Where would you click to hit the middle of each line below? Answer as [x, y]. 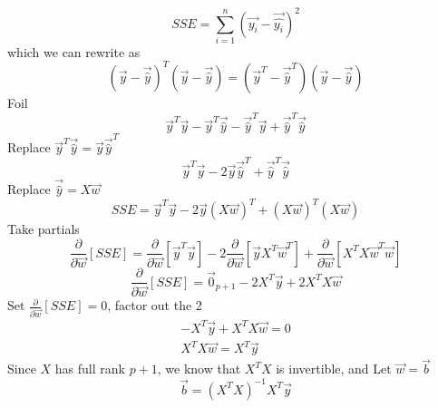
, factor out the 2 [155, 305]
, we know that [199, 369]
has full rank [90, 369]
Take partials [44, 229]
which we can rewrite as [74, 51]
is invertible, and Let [334, 369]
